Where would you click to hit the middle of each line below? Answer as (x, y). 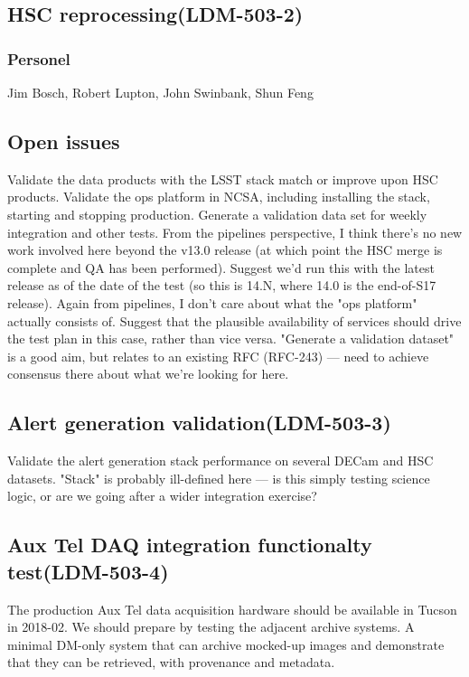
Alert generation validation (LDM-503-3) (199, 423)
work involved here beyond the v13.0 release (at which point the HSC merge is (225, 250)
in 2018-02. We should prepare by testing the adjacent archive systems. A (211, 627)
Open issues (64, 141)
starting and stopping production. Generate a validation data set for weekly (217, 214)
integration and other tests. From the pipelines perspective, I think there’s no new (235, 232)
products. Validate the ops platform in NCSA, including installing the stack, (219, 197)
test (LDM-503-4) (88, 571)
